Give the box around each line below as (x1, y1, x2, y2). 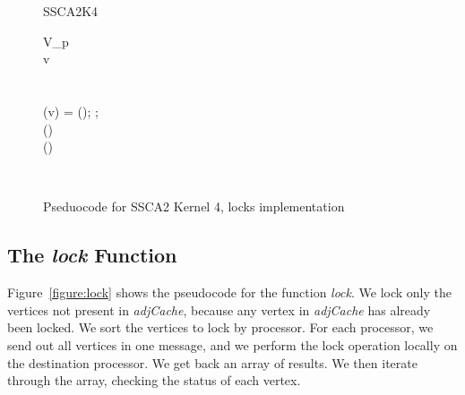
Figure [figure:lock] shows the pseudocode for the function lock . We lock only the (7, 283, 452, 302)
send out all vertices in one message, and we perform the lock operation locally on (7, 335, 458, 354)
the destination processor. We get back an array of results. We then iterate (7, 353, 418, 372)
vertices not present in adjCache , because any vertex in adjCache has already (7, 300, 431, 319)
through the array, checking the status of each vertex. (7, 371, 301, 390)
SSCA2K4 (43, 2, 99, 20)
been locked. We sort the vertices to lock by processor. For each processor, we (7, 318, 434, 337)
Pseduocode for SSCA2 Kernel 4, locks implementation (43, 197, 345, 216)
